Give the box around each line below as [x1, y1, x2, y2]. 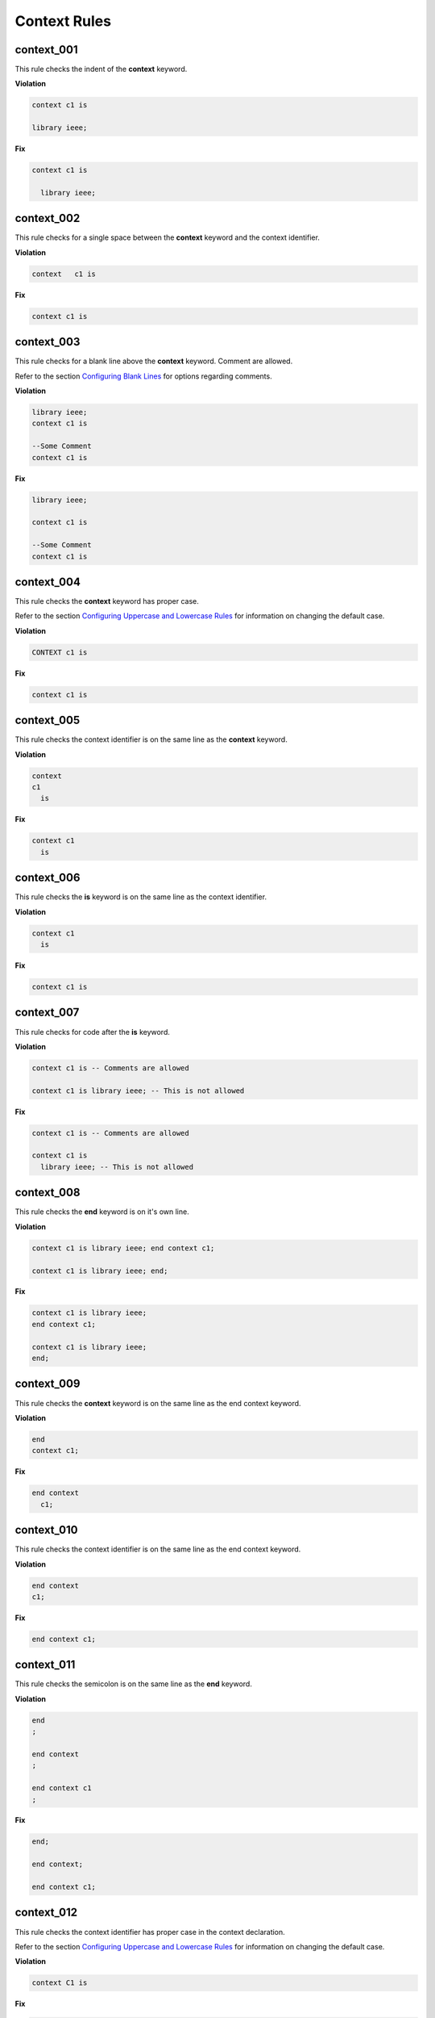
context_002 [14, 211, 81, 225]
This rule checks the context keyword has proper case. [14, 597, 199, 606]
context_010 [14, 1523, 78, 1537]
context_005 [14, 714, 81, 727]
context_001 [14, 43, 78, 57]
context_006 [14, 871, 81, 885]
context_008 [14, 1186, 81, 1199]
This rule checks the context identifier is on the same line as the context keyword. [14, 735, 288, 744]
